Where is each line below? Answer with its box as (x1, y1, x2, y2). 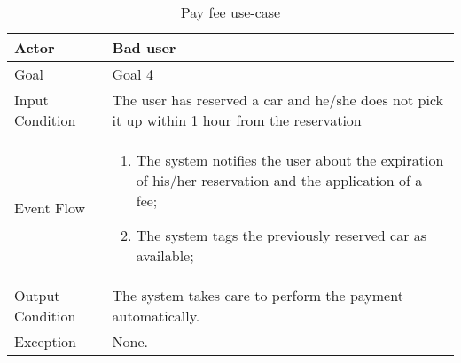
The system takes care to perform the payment (112, 285, 403, 305)
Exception (14, 331, 77, 351)
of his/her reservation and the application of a (136, 170, 423, 190)
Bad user (112, 37, 176, 58)
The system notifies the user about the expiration (136, 150, 444, 170)
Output (14, 285, 60, 305)
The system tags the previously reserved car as (136, 225, 427, 245)
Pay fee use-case (180, 2, 281, 22)
